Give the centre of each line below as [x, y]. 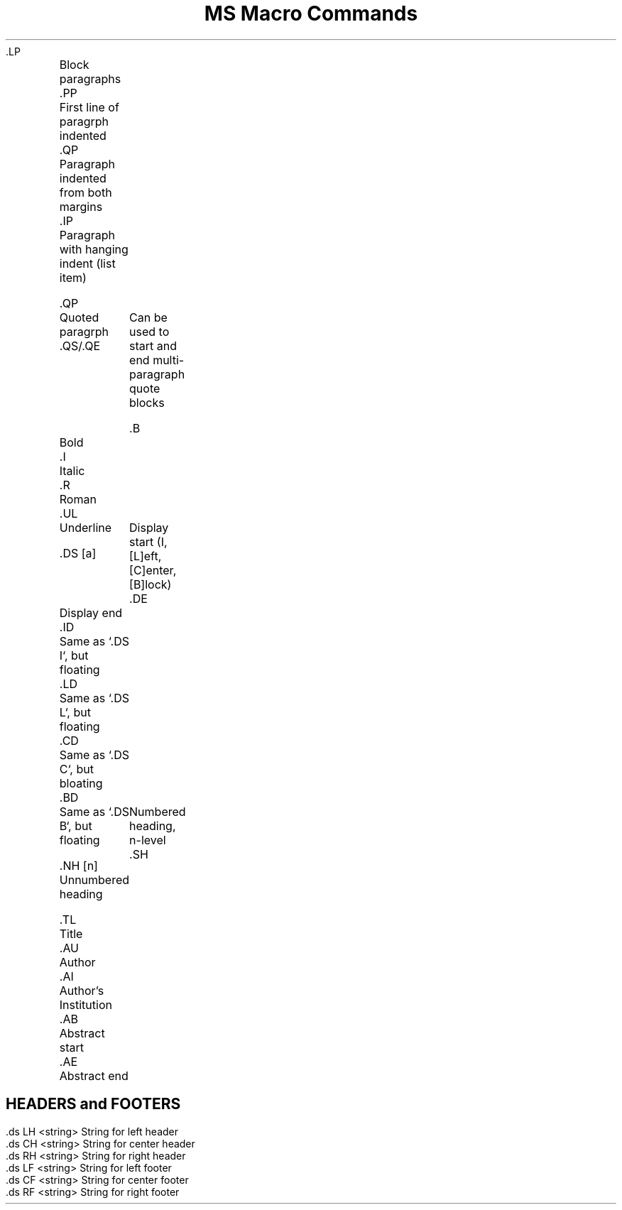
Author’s [82, 990]
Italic [72, 470]
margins [81, 206]
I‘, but [74, 655]
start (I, [148, 541]
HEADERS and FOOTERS [93, 1104]
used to [149, 331]
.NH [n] [78, 865]
